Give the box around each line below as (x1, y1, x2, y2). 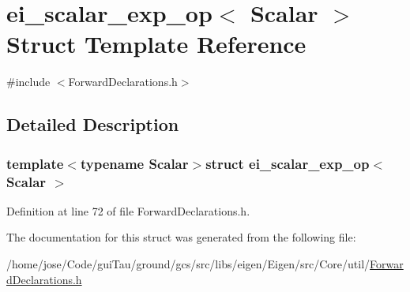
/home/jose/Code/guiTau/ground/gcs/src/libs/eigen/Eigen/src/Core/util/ (6, 256, 371, 272)
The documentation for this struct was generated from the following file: (6, 229, 356, 245)
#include (6, 73, 51, 90)
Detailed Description (6, 112, 179, 137)
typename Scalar (80, 153, 189, 173)
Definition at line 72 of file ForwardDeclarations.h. (6, 202, 250, 219)
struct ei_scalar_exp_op (205, 153, 370, 173)
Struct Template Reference (6, 28, 307, 60)
